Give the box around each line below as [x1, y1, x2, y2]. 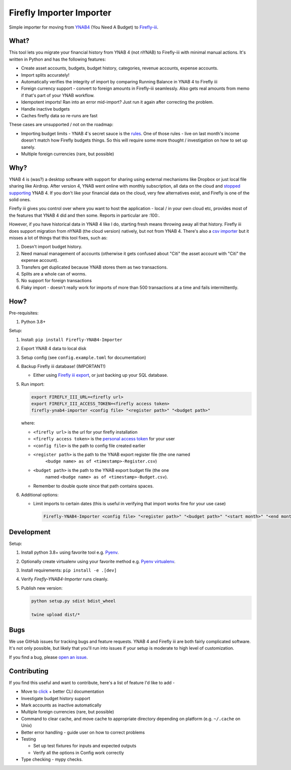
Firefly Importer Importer [9, 7, 112, 18]
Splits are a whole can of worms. [21, 271, 87, 276]
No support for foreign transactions [21, 278, 92, 284]
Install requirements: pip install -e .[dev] [21, 567, 117, 573]
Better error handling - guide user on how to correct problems [21, 729, 145, 735]
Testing [21, 736, 36, 742]
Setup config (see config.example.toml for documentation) [21, 354, 146, 360]
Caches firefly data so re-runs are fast [21, 112, 98, 118]
